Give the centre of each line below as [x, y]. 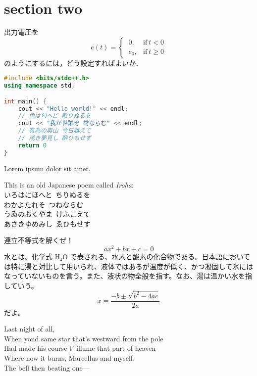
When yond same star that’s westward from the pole [84, 338]
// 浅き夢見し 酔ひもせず [55, 138]
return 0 [32, 145]
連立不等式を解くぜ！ [39, 240]
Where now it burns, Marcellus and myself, [70, 358]
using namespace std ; [40, 86]
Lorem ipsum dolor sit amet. [47, 168]
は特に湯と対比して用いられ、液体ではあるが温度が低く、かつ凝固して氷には [129, 266]
